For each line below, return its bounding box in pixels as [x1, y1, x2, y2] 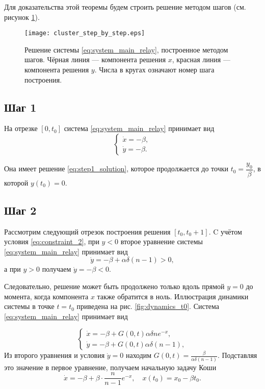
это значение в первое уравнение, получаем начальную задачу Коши [4, 361, 217, 372]
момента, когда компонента [4, 291, 89, 301]
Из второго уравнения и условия [4, 350, 105, 360]
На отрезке [4, 123, 38, 134]
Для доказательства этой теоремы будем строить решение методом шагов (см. [4, 2, 246, 12]
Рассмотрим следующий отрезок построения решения [4, 226, 171, 237]
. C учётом [208, 226, 242, 237]
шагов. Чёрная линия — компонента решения [24, 54, 166, 65]
